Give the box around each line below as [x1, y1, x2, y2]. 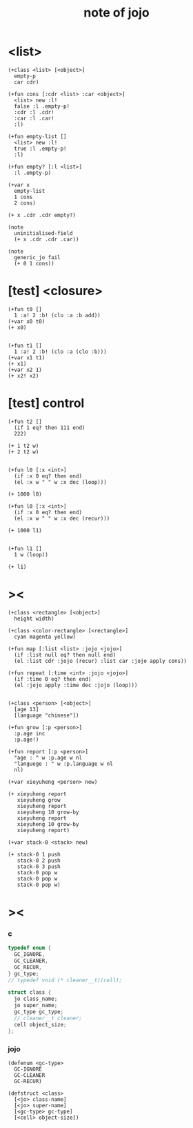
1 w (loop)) [14, 551, 49, 558]
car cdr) [14, 78, 39, 86]
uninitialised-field [14, 229, 73, 236]
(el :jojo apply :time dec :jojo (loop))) [14, 681, 138, 688]
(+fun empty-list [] [8, 133, 68, 140]
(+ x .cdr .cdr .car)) [14, 236, 79, 243]
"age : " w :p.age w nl [14, 754, 82, 761]
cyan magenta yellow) [14, 633, 77, 640]
